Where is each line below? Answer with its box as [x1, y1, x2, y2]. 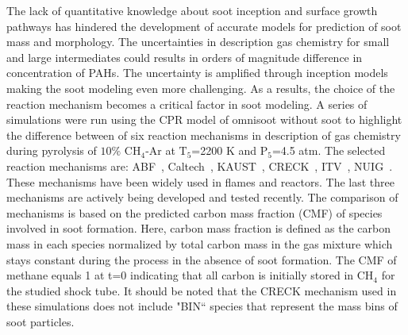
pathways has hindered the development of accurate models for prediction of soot [6, 17, 402, 34]
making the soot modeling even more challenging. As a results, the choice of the [6, 79, 395, 96]
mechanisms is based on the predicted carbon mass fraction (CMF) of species [6, 204, 383, 221]
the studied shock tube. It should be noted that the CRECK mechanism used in [6, 282, 397, 298]
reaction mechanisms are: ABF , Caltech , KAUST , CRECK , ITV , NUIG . [6, 157, 393, 174]
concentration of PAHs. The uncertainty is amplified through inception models [6, 64, 388, 81]
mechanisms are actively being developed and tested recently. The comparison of [6, 189, 398, 206]
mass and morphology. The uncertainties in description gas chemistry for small [6, 33, 390, 50]
